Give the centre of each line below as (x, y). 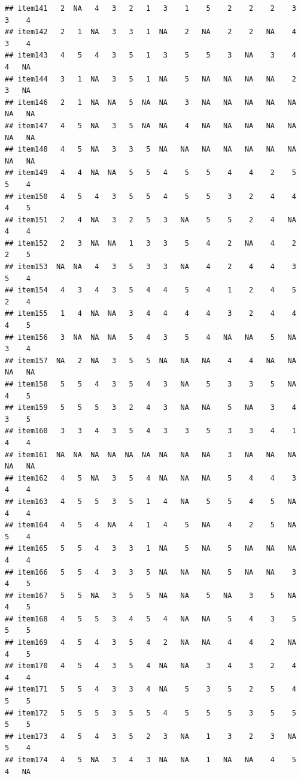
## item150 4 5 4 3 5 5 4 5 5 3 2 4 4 (150, 196)
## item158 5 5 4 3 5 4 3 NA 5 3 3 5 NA (150, 384)
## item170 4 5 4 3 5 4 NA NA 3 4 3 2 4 (150, 666)
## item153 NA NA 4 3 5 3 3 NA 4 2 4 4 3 (150, 267)
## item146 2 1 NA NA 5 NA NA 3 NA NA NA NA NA (150, 102)
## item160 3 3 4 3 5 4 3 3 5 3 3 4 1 (150, 431)
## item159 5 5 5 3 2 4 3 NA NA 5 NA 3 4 (150, 408)
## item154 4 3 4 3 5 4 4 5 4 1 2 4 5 (150, 290)
